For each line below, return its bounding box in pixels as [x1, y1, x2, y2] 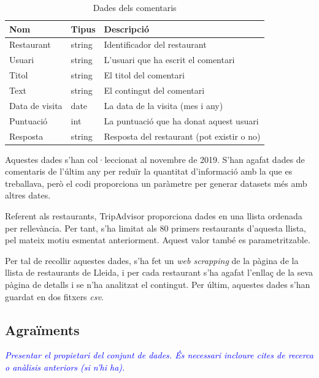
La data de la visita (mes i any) [104, 99, 223, 112]
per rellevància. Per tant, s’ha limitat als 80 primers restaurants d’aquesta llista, [5, 221, 307, 234]
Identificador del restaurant [104, 38, 207, 51]
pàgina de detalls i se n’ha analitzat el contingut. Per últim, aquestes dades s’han [5, 278, 310, 290]
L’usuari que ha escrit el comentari [104, 53, 235, 66]
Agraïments [5, 320, 80, 339]
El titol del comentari [104, 69, 185, 81]
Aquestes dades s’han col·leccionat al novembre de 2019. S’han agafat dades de [5, 153, 305, 165]
